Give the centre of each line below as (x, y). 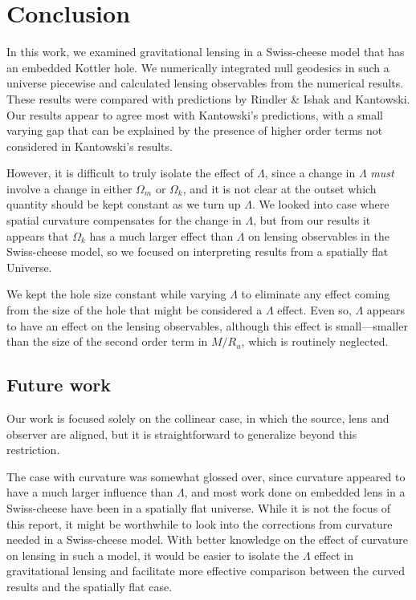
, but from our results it (312, 220)
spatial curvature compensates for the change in (124, 220)
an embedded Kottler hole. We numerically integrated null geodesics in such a (198, 67)
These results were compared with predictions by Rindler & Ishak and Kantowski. (208, 98)
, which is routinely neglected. (315, 341)
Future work (59, 385)
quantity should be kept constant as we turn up (124, 204)
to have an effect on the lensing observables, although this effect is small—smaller (207, 325)
